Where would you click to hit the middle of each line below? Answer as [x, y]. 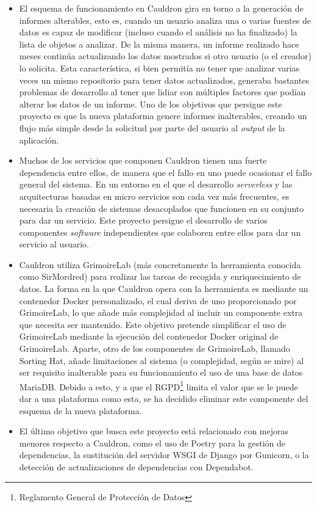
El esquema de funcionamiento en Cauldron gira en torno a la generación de [161, 8]
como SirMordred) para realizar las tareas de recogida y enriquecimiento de [160, 276]
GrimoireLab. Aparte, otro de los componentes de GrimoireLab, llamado [155, 348]
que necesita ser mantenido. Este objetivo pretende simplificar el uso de [153, 324]
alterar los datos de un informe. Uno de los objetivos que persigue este [151, 104]
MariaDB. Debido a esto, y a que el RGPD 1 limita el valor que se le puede [158, 385]
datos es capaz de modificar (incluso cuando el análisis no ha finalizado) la [158, 32]
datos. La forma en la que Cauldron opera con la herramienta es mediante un [164, 289]
